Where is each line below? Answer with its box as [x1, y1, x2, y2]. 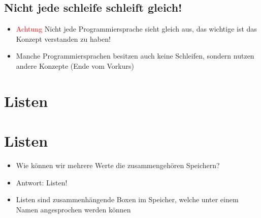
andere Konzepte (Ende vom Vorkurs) [16, 60, 134, 71]
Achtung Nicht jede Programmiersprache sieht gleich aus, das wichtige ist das [16, 23, 257, 34]
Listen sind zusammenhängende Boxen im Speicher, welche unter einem [16, 194, 239, 205]
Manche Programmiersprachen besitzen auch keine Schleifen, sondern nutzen [16, 50, 254, 61]
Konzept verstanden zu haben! [16, 33, 111, 44]
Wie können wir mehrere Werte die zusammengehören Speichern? [16, 160, 220, 171]
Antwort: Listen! [16, 177, 68, 187]
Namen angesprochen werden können [16, 204, 131, 214]
